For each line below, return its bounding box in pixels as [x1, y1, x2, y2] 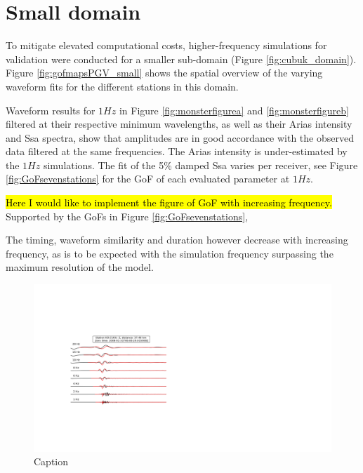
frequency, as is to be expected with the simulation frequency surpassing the [6, 246, 334, 260]
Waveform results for [6, 102, 95, 117]
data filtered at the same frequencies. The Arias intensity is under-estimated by [6, 144, 348, 159]
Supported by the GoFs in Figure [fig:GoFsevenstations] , [6, 208, 249, 223]
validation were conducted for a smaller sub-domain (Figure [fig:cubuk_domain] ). [6, 51, 357, 66]
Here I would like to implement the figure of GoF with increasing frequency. [6, 195, 332, 210]
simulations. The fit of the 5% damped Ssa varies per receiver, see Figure [43, 157, 358, 172]
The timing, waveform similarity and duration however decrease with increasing [6, 232, 348, 247]
